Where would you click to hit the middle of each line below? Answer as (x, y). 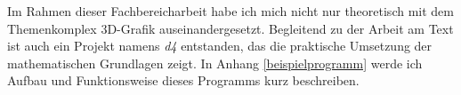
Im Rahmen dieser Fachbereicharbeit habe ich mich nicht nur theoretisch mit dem (230, 11)
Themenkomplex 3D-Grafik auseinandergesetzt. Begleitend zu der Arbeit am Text (230, 28)
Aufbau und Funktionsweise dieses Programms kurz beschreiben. (183, 80)
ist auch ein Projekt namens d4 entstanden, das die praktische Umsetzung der (220, 46)
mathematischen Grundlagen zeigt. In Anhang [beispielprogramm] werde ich (215, 63)
